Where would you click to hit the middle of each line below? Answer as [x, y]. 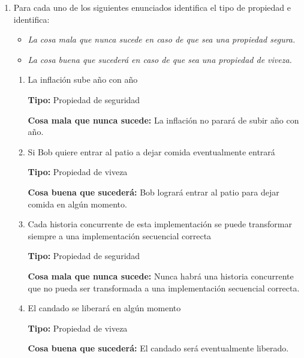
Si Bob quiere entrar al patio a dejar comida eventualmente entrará [151, 151]
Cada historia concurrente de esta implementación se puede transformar [160, 224]
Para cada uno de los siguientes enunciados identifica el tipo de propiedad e [152, 7]
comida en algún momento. [77, 204]
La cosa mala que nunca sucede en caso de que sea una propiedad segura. [162, 39]
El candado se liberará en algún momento [104, 308]
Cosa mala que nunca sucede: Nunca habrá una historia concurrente [161, 276]
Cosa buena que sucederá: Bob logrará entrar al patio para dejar [153, 192]
